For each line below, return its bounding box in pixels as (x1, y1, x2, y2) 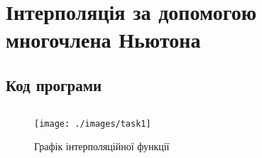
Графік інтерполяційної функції (34, 139, 170, 154)
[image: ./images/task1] (34, 118, 151, 129)
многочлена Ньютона (6, 25, 201, 54)
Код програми (6, 73, 102, 95)
